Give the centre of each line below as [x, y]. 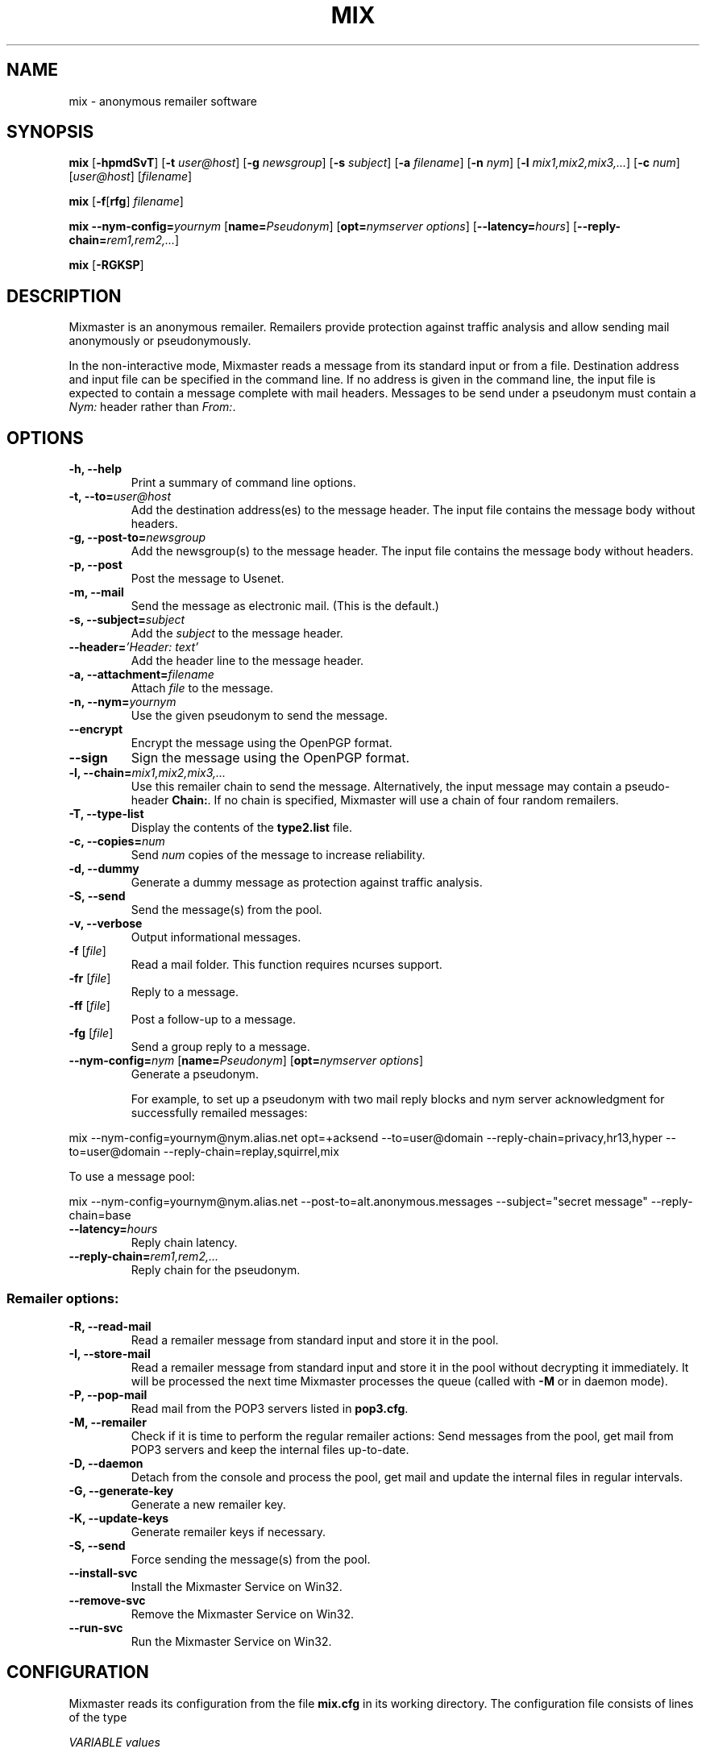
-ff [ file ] [89, 1006]
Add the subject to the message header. [237, 633]
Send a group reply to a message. [220, 1047]
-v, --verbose [106, 924]
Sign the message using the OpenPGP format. [270, 758]
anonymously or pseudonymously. [160, 341]
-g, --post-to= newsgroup [137, 538]
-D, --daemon [106, 1463]
